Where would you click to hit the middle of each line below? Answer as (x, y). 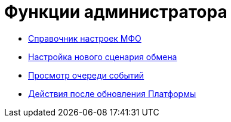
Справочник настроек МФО (85, 38)
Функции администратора (116, 12)
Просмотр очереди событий (86, 75)
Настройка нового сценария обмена (103, 57)
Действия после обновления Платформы (112, 93)
